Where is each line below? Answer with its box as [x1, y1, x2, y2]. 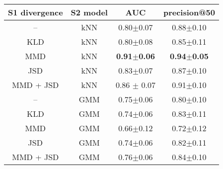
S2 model [71, 6, 108, 18]
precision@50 [163, 6, 215, 18]
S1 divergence [8, 6, 63, 18]
